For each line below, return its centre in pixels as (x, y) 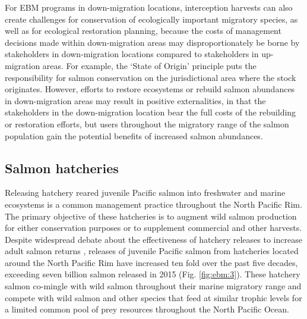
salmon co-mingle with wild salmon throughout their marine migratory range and (153, 286)
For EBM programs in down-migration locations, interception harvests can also (149, 7)
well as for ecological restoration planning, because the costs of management (143, 31)
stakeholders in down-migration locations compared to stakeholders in (132, 54)
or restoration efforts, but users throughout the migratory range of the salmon (147, 123)
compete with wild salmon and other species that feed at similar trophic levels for (153, 297)
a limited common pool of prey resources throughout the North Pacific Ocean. (147, 309)
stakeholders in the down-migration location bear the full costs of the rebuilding (151, 112)
